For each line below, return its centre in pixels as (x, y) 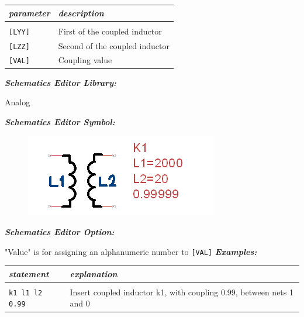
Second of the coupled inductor (114, 45)
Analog (18, 102)
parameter (30, 13)
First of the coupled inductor (110, 31)
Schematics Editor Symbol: (60, 121)
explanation (94, 273)
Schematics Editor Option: (60, 231)
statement (29, 273)
